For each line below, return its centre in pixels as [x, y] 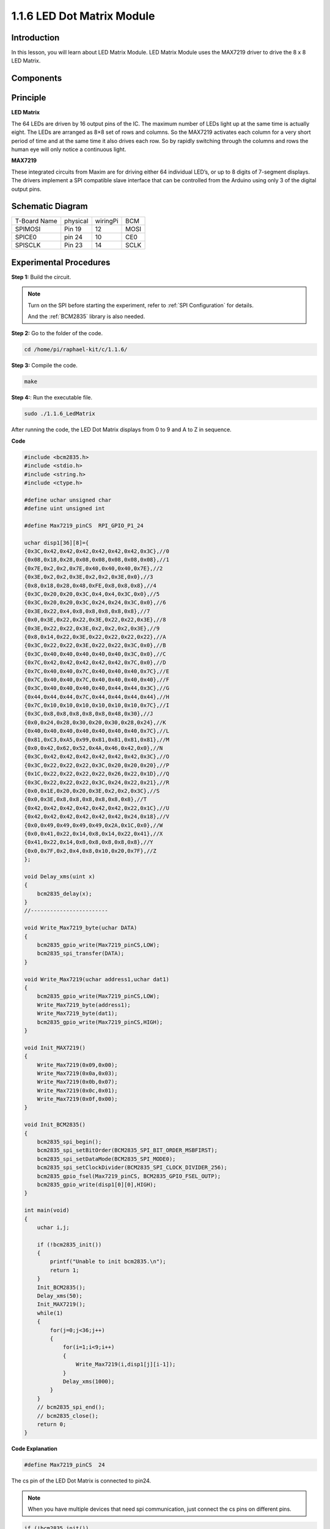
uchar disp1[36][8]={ [57, 542]
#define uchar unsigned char [68, 500]
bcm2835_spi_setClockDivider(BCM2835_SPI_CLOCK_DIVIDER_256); [132, 1168]
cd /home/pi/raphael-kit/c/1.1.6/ [76, 350]
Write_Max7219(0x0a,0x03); [78, 1073]
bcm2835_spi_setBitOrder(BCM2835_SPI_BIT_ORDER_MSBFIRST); [127, 1150]
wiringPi [107, 221]
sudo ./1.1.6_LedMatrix [60, 414]
